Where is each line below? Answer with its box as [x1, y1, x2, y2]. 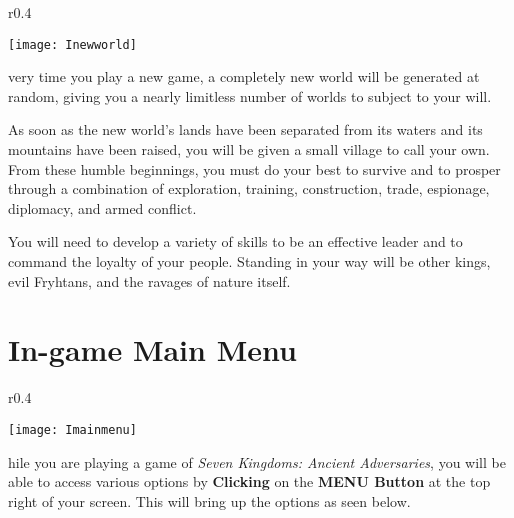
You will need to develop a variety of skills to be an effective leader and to [8, 231, 463, 252]
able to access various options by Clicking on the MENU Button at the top [8, 471, 491, 492]
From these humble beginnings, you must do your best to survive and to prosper [8, 158, 501, 179]
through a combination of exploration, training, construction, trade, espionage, [8, 178, 490, 199]
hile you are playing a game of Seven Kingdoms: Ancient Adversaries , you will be [8, 451, 506, 472]
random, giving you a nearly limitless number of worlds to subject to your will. [8, 85, 492, 106]
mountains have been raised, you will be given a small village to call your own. [8, 139, 490, 160]
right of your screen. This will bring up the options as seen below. [8, 490, 411, 511]
